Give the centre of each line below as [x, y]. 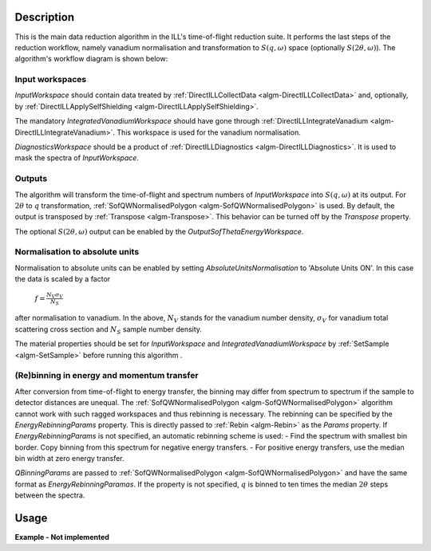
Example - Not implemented [62, 537]
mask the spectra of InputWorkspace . [77, 158]
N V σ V [55, 295]
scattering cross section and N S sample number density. [109, 330]
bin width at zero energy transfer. [69, 459]
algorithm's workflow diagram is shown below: [91, 59]
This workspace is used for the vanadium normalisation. [209, 132]
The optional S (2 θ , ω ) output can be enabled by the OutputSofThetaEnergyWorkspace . [159, 231]
